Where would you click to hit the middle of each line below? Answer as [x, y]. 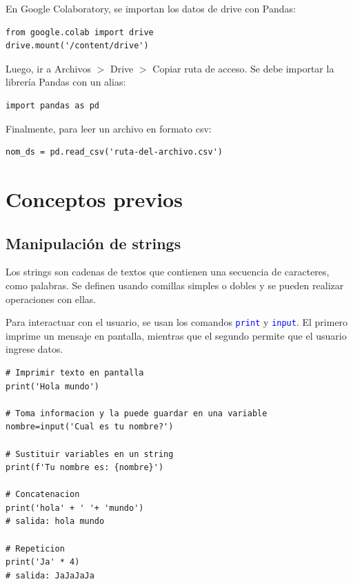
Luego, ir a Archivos [49, 68]
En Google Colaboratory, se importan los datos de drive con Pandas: [151, 8]
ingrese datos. [34, 349]
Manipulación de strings [93, 243]
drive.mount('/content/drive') [77, 46]
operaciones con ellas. [51, 299]
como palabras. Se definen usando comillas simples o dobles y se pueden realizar [175, 285]
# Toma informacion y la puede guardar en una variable [137, 413]
